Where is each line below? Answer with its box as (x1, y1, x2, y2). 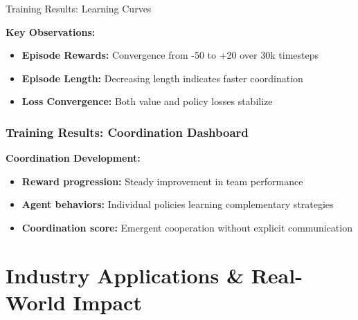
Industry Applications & (6, 261, 244, 289)
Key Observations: (6, 24, 96, 39)
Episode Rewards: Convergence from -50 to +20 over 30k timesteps (21, 48, 319, 62)
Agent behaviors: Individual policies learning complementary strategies (21, 197, 334, 211)
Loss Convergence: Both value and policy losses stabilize (21, 94, 273, 109)
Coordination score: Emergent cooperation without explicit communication (21, 220, 352, 234)
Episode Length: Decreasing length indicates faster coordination (21, 70, 303, 85)
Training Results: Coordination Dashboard (6, 123, 249, 140)
